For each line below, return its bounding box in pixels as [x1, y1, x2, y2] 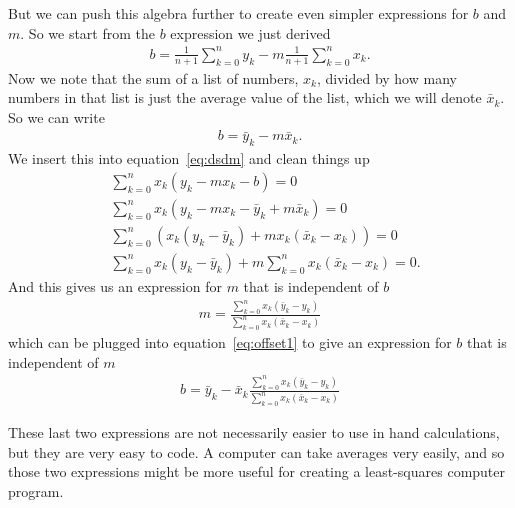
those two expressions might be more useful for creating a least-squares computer [8, 461, 506, 482]
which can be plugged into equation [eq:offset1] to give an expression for [8, 332, 452, 353]
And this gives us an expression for [8, 275, 222, 296]
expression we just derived [170, 22, 331, 43]
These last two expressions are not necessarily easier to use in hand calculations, [8, 422, 500, 443]
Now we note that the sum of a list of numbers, [8, 67, 299, 88]
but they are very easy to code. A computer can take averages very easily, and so [8, 441, 505, 462]
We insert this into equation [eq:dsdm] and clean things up [8, 148, 370, 169]
